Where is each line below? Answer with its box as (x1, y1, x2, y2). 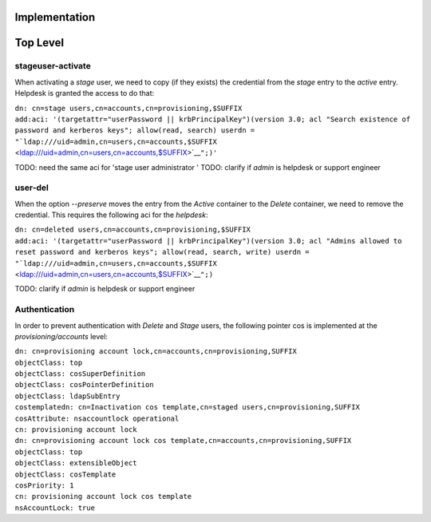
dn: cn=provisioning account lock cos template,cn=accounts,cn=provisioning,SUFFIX (14, 436, 352, 445)
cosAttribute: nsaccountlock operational (14, 413, 180, 423)
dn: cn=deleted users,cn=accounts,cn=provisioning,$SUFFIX (14, 225, 251, 235)
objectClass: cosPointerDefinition (14, 380, 155, 390)
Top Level (14, 36, 64, 49)
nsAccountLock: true (14, 503, 96, 512)
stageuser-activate (14, 61, 91, 72)
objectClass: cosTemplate (14, 469, 117, 479)
